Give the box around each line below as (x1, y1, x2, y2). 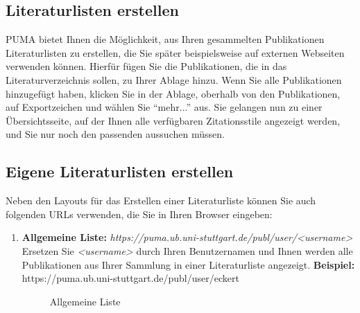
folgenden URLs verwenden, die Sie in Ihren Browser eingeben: (6, 206, 273, 221)
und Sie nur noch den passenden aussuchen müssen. (6, 127, 225, 141)
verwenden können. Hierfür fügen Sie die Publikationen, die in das (6, 59, 287, 73)
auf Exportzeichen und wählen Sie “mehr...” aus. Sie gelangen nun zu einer (6, 100, 323, 114)
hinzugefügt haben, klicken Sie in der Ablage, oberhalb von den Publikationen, (6, 86, 341, 100)
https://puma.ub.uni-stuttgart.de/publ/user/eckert (22, 271, 239, 285)
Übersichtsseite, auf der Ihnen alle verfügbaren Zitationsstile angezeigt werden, (6, 113, 341, 127)
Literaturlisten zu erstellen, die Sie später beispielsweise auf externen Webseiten (6, 45, 345, 60)
